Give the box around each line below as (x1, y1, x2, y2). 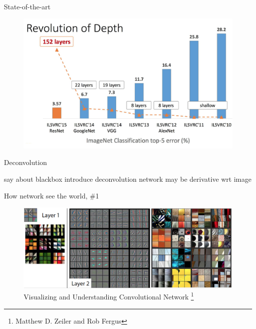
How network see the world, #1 (4, 190, 99, 200)
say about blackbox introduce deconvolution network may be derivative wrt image (4, 173, 252, 184)
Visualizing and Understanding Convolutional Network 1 (24, 290, 194, 301)
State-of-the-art (4, 1, 51, 11)
